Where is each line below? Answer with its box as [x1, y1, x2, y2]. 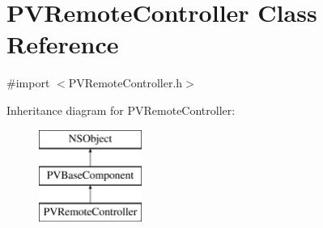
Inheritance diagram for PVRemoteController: [6, 101, 236, 118]
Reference [6, 27, 119, 61]
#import [6, 74, 50, 91]
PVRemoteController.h [68, 74, 183, 91]
